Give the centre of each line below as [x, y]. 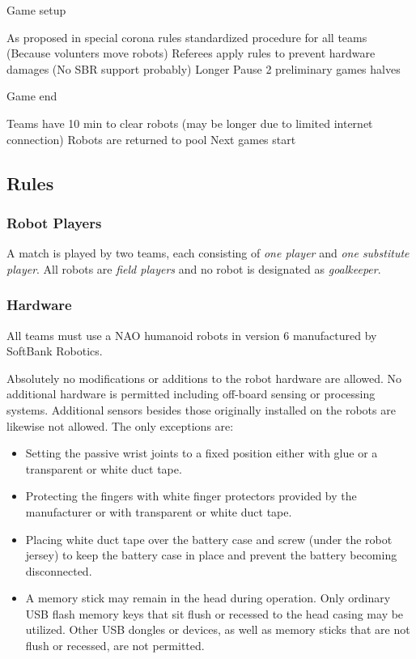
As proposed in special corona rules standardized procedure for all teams [187, 37]
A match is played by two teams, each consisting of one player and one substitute [208, 253]
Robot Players [54, 222]
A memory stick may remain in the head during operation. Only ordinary [208, 598]
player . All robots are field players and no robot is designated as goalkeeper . [194, 268]
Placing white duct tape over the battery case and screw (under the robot [209, 539]
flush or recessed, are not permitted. [115, 646]
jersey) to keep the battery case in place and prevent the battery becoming [211, 555]
